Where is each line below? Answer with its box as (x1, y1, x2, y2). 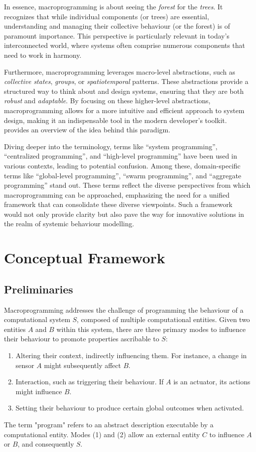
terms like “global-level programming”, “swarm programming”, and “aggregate (4, 170, 242, 180)
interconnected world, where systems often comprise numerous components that (4, 40, 245, 50)
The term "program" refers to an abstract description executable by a (4, 419, 214, 429)
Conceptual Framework (4, 247, 165, 268)
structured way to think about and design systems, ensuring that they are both (4, 85, 244, 96)
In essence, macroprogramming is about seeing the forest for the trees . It (4, 1, 223, 11)
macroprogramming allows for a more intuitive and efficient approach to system (4, 105, 245, 115)
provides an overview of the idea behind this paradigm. (4, 124, 171, 135)
